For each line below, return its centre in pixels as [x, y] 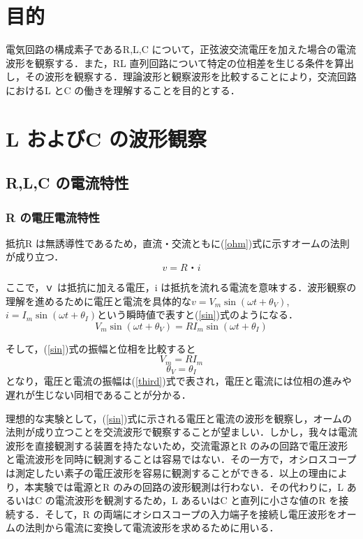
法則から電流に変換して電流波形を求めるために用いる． [152, 527]
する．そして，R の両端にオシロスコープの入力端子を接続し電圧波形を [176, 514]
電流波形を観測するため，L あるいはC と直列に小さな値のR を [197, 500]
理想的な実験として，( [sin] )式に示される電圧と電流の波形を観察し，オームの [179, 418]
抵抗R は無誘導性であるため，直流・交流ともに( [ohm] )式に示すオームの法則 [178, 243]
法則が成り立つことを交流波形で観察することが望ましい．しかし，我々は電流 [181, 432]
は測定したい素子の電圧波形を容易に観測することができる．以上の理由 [167, 472]
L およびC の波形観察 [106, 138]
